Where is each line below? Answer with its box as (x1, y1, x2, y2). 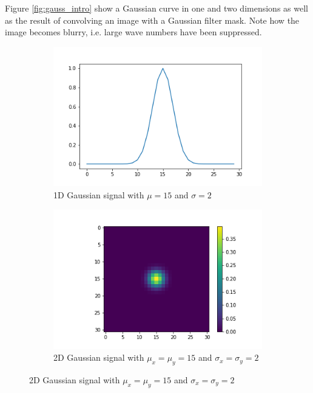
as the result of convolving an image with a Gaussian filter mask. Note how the (5, 13, 300, 26)
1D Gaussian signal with (53, 188, 144, 201)
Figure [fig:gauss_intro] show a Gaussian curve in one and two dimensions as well (5, 2, 308, 14)
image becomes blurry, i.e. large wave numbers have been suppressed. (5, 26, 262, 38)
